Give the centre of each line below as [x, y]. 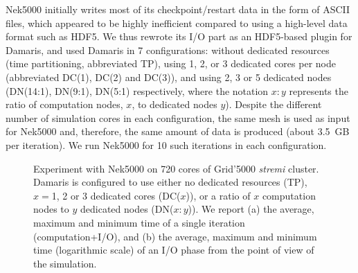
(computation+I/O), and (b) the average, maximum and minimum [175, 236]
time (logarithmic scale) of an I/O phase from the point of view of [174, 250]
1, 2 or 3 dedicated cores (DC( [116, 195]
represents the [319, 90]
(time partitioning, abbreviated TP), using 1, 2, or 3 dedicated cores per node [171, 63]
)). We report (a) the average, [251, 209]
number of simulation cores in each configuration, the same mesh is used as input [178, 117]
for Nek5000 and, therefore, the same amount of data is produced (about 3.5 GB [178, 131]
